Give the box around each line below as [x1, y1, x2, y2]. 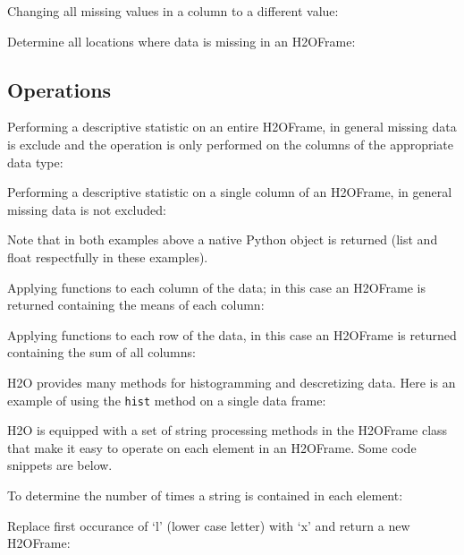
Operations [7, 75, 112, 103]
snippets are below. [7, 456, 113, 474]
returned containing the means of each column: [7, 295, 265, 314]
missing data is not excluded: [7, 200, 166, 218]
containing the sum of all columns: [7, 343, 196, 362]
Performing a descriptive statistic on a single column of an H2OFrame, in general [7, 183, 452, 201]
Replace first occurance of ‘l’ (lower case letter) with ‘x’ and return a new [7, 516, 410, 534]
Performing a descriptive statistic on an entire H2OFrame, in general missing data [7, 117, 457, 136]
